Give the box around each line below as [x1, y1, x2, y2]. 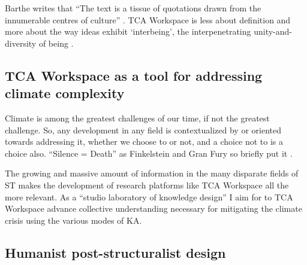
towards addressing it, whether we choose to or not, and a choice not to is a [5, 135, 284, 148]
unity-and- [254, 25, 293, 38]
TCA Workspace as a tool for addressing [5, 66, 263, 84]
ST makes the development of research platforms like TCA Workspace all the [5, 178, 289, 191]
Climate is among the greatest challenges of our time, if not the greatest [5, 111, 270, 124]
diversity [5, 36, 37, 49]
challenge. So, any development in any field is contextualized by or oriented [5, 123, 281, 136]
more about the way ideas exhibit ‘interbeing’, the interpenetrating [5, 25, 251, 38]
